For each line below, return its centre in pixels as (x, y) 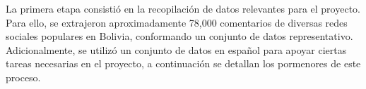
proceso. (23, 77)
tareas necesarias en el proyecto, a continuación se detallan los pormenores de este (183, 63)
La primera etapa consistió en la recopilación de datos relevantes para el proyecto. (183, 8)
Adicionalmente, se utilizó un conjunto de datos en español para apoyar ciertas (176, 49)
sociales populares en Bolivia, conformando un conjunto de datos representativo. (179, 36)
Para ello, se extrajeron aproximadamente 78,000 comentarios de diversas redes (177, 22)
